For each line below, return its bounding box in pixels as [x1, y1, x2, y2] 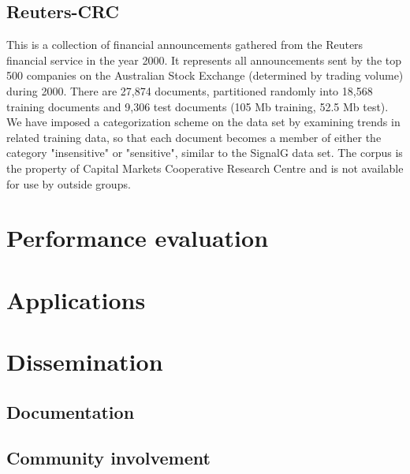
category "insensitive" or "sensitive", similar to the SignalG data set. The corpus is [6, 144, 403, 161]
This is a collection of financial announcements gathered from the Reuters [6, 36, 363, 53]
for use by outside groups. [6, 175, 131, 192]
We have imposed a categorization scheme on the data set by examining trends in [6, 114, 401, 130]
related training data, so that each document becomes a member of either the [6, 129, 382, 145]
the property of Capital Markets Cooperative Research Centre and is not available [6, 159, 404, 176]
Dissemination [6, 345, 163, 378]
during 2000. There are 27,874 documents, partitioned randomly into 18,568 [6, 82, 373, 99]
